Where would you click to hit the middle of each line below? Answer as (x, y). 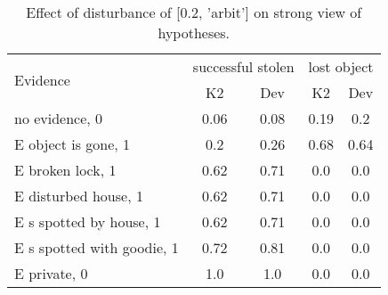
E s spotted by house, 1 (88, 221)
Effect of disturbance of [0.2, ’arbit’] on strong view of (194, 12)
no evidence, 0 (59, 118)
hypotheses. (194, 33)
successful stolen (243, 66)
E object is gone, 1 (73, 144)
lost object (341, 66)
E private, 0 (51, 273)
